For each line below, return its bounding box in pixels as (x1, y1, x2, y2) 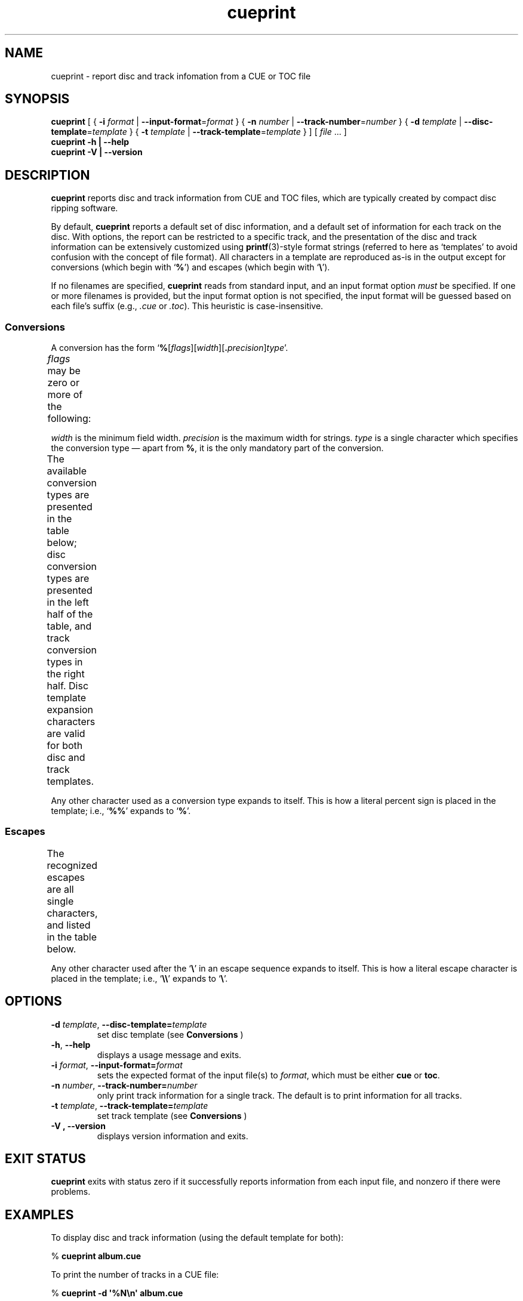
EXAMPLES (5, 1207, 74, 1222)
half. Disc (47, 680, 89, 692)
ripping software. (51, 203, 118, 214)
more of (47, 389, 83, 401)
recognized (47, 859, 98, 871)
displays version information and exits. (97, 1130, 248, 1141)
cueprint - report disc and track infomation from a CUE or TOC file (51, 70, 311, 81)
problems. (51, 1186, 91, 1197)
